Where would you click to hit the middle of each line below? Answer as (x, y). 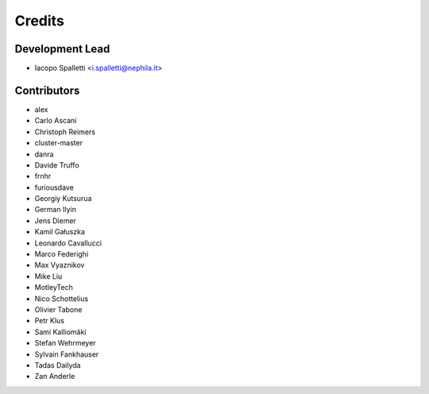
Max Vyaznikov (60, 265)
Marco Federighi (62, 254)
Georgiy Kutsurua (63, 199)
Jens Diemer (56, 220)
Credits (40, 21)
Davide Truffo (57, 165)
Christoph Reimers (65, 132)
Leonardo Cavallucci (68, 243)
